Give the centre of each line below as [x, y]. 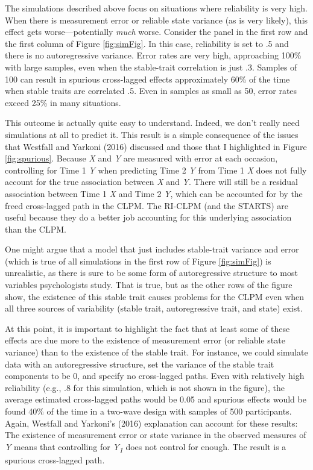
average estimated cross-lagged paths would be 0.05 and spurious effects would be [156, 399]
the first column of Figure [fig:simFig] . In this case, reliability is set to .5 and [147, 43]
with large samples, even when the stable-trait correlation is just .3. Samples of [151, 67]
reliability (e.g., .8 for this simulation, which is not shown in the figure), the [145, 387]
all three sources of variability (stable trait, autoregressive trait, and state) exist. [154, 308]
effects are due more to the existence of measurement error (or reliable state [145, 340]
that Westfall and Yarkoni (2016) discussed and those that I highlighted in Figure [156, 146]
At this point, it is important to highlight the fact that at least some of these [147, 328]
